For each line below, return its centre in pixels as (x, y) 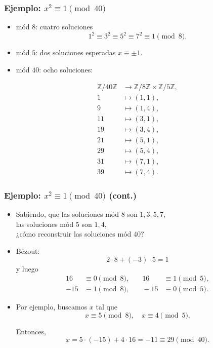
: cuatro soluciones (64, 27)
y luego (27, 268)
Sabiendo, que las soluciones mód (68, 214)
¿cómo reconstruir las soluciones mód (74, 234)
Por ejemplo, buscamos (52, 307)
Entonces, (31, 331)
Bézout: (28, 250)
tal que (106, 307)
